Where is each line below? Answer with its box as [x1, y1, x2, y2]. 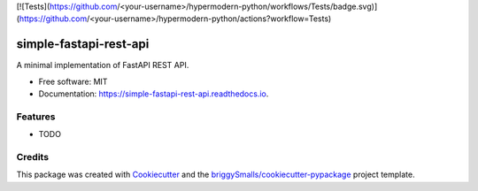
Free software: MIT [38, 76, 108, 87]
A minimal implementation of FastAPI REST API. [16, 60, 189, 71]
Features [16, 111, 56, 123]
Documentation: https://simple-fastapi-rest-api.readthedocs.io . [38, 88, 269, 99]
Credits [16, 150, 49, 163]
